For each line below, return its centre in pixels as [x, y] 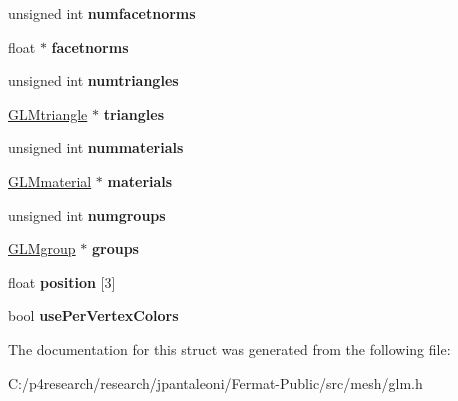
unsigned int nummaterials [96, 147]
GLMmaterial [50, 180]
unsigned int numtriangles [93, 80]
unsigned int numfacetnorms [102, 13]
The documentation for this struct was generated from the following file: [229, 348]
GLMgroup [42, 248]
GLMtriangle [48, 113]
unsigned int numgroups [87, 214]
